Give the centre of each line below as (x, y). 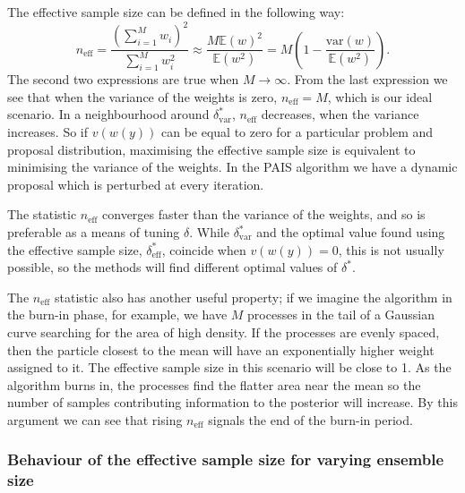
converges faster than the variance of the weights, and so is (264, 214)
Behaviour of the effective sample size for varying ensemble (226, 459)
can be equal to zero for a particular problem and (297, 132)
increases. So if (48, 132)
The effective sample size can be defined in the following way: (176, 12)
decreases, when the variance (340, 114)
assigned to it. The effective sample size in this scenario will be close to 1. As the (229, 367)
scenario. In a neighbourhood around (108, 114)
